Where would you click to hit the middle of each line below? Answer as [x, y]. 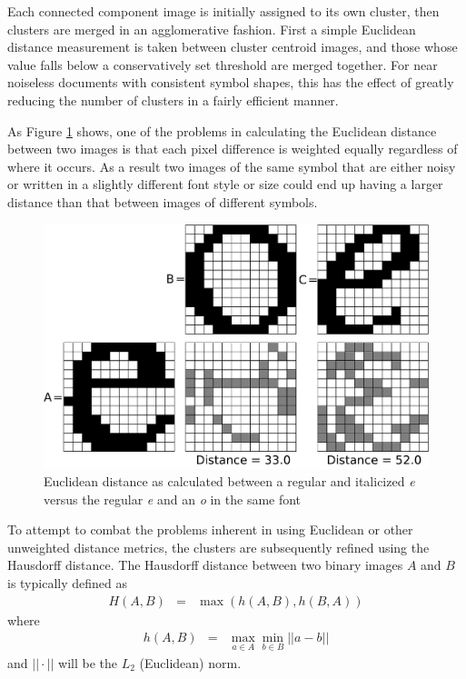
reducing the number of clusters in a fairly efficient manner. [173, 100]
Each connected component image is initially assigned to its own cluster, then [223, 11]
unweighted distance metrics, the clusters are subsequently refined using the [218, 547]
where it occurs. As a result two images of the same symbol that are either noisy [232, 166]
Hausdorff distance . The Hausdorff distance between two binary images [205, 565]
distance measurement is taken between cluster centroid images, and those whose [233, 47]
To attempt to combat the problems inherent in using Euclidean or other [210, 529]
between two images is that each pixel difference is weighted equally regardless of [233, 149]
